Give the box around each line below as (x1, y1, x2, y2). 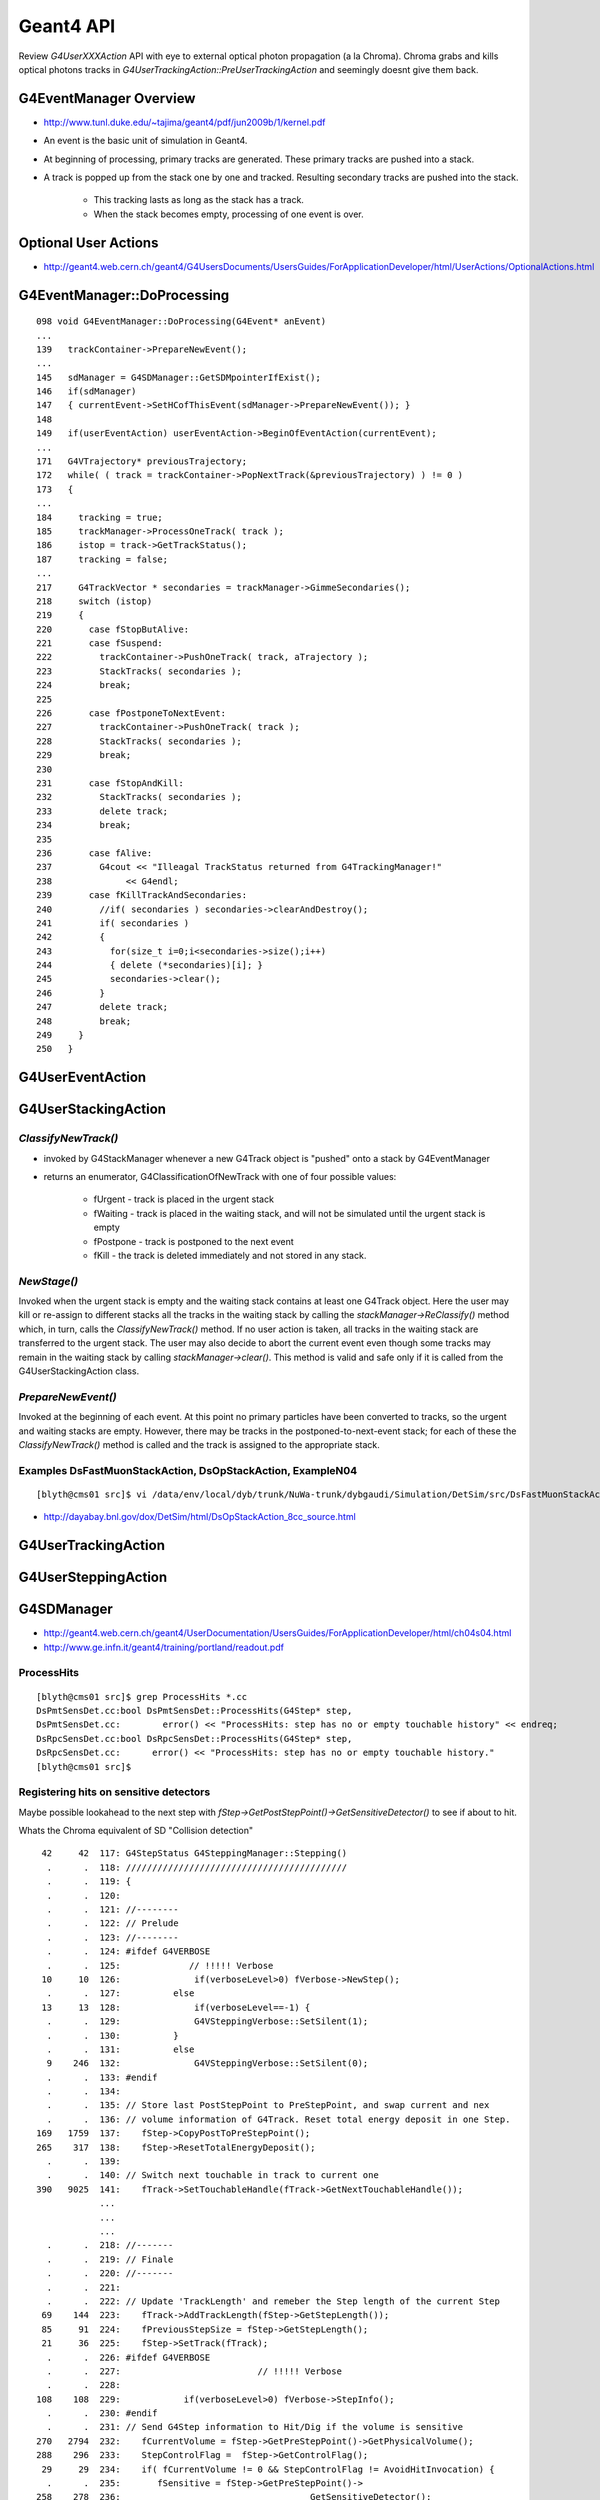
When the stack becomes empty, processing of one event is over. (93, 208, 364, 220)
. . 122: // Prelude (46, 1918, 179, 1929)
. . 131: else (46, 2043, 195, 2055)
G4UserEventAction (18, 1069, 147, 1086)
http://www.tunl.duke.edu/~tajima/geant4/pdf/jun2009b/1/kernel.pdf (43, 116, 326, 128)
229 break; (36, 750, 132, 761)
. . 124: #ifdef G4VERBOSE (46, 1946, 211, 1957)
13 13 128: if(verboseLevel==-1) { (41, 2001, 311, 2013)
